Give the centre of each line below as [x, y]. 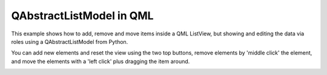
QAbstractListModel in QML [82, 16]
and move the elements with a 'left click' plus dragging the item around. [101, 61]
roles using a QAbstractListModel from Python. [70, 41]
